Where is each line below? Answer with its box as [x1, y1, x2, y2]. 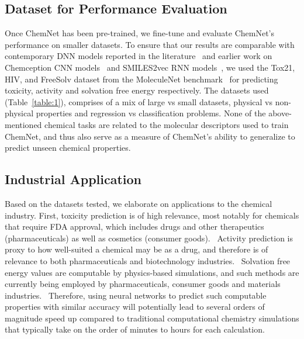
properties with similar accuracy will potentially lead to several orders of [5, 300, 265, 313]
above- [268, 107, 292, 119]
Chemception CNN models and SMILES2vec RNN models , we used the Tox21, [5, 61, 295, 73]
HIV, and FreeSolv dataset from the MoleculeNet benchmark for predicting [5, 72, 278, 85]
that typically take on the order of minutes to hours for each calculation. [5, 323, 265, 335]
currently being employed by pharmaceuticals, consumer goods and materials [5, 278, 281, 290]
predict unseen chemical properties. [5, 141, 131, 154]
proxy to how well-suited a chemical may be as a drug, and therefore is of [5, 243, 268, 255]
